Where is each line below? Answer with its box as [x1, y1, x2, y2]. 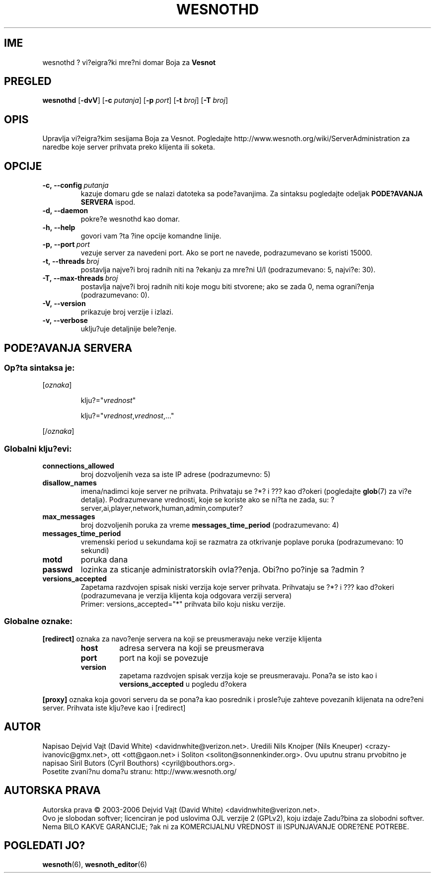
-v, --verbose [42, 316, 88, 325]
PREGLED [4, 75, 52, 88]
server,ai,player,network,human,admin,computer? [80, 504, 243, 513]
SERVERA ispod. [80, 198, 136, 207]
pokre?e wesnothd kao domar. [80, 215, 180, 224]
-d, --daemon [42, 206, 88, 215]
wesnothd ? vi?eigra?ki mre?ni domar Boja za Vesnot [42, 58, 216, 67]
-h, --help [42, 223, 75, 232]
